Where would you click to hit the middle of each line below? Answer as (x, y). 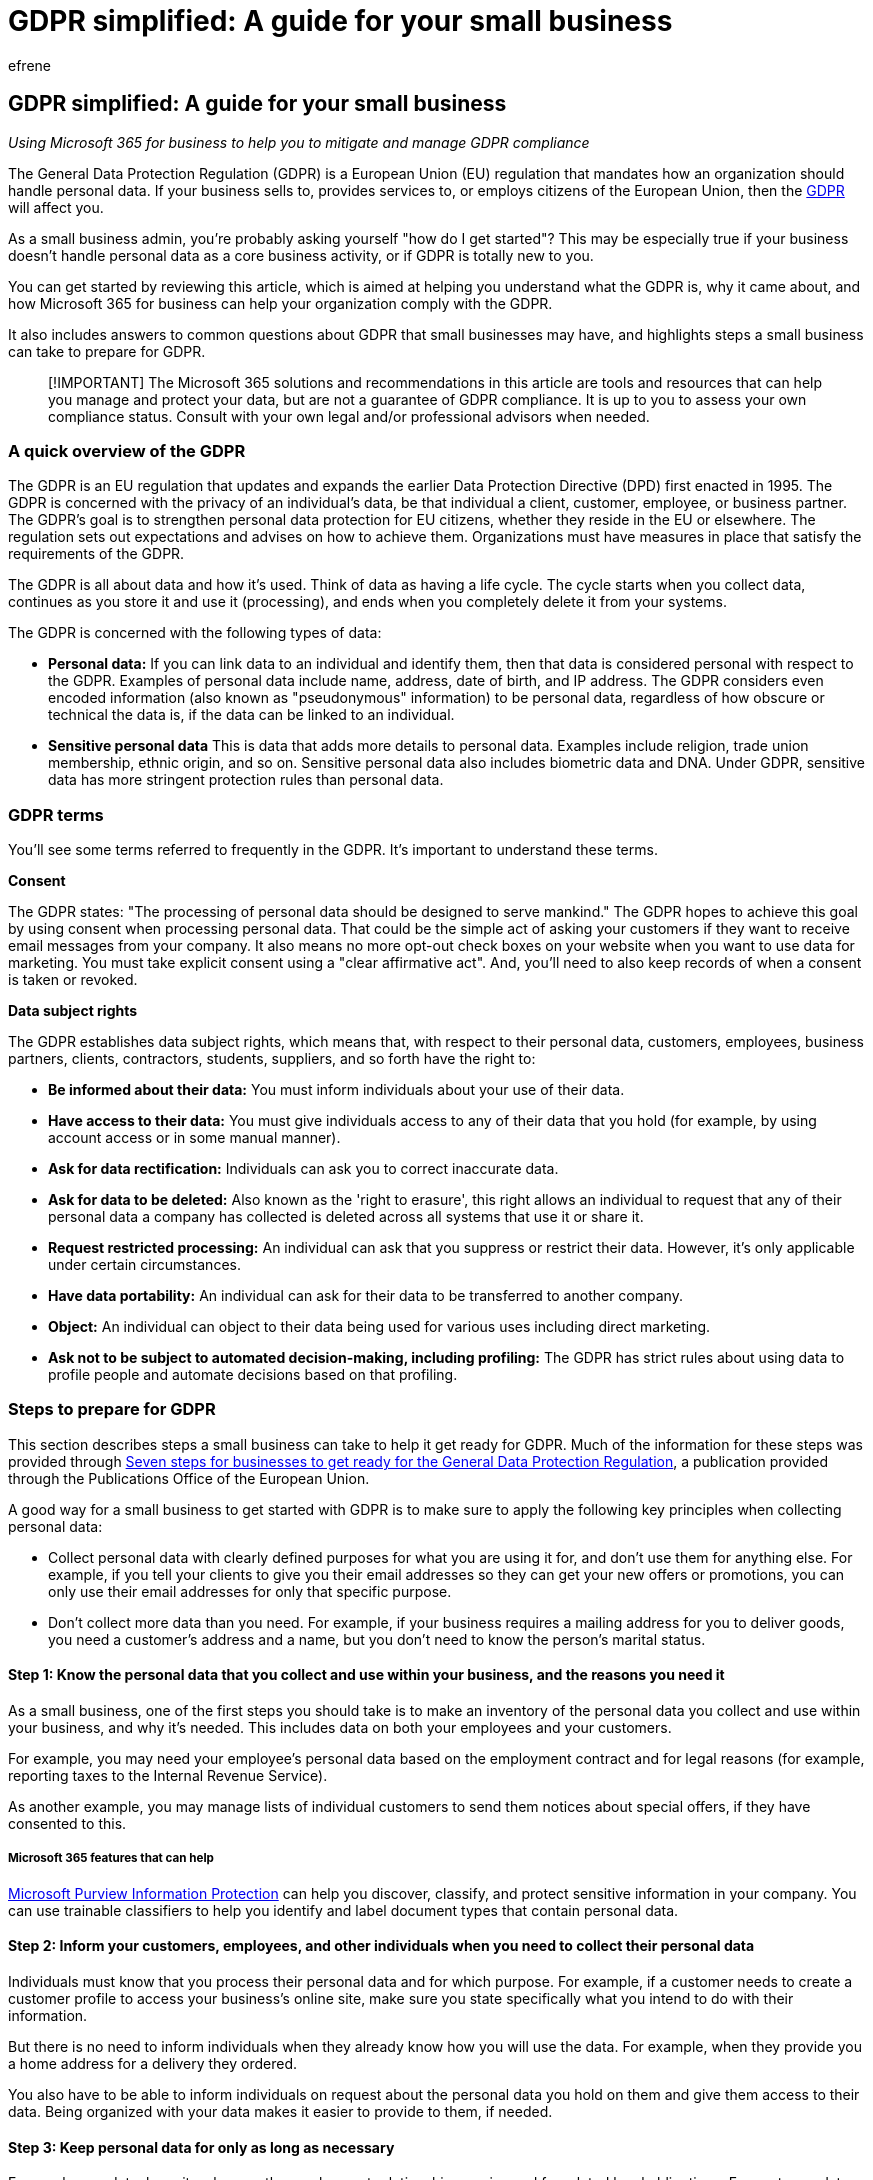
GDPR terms (56, 814)
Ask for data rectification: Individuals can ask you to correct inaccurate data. (303, 1169)
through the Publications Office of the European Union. (189, 1478)
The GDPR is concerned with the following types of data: (195, 633)
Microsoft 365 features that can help (111, 1858)
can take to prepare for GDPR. (107, 351)
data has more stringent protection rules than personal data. (246, 780)
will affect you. (56, 207)
